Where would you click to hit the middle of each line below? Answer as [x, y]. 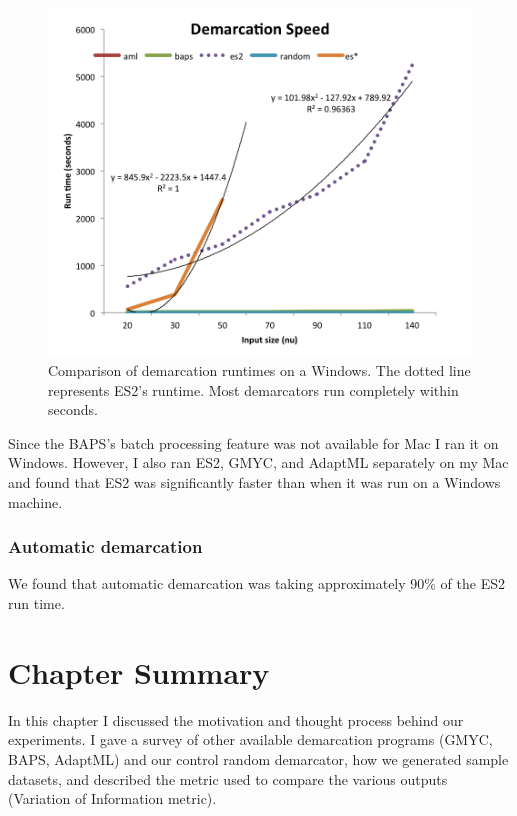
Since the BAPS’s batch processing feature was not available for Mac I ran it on [253, 442]
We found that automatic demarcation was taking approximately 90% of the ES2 [256, 583]
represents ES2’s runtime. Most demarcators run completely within [253, 389]
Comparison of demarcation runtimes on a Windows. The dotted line [259, 370]
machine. [35, 501]
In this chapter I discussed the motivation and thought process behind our [236, 719]
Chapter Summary [139, 671]
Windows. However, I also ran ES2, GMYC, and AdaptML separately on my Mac [258, 462]
